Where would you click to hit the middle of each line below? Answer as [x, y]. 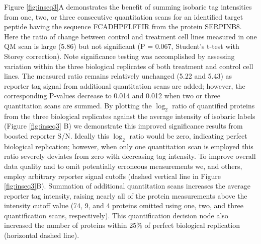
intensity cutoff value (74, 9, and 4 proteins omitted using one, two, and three [124, 205]
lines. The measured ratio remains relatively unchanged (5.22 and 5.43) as [118, 76]
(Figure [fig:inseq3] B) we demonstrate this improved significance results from [123, 126]
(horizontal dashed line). [42, 235]
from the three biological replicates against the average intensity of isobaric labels [130, 116]
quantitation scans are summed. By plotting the [78, 105]
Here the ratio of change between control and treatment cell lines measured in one [130, 36]
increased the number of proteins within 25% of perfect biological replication [122, 225]
